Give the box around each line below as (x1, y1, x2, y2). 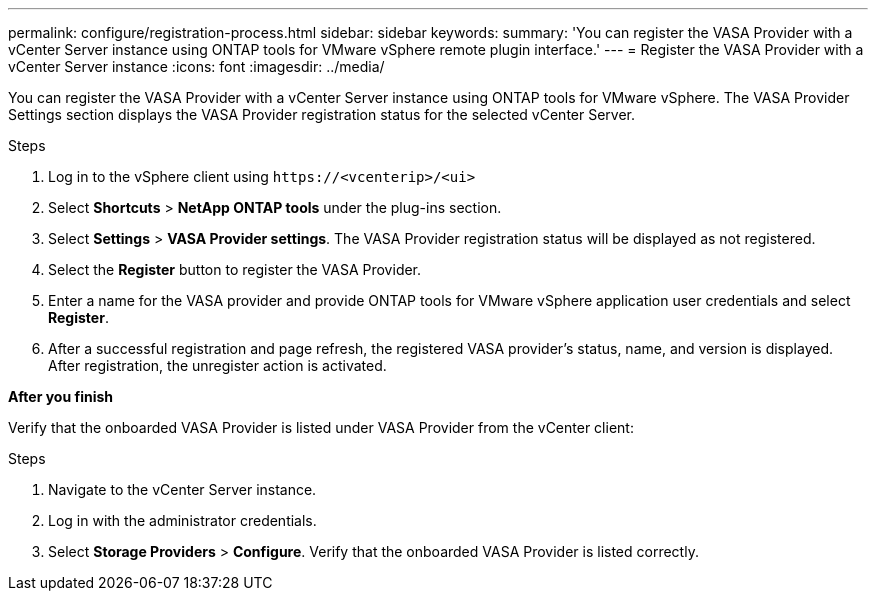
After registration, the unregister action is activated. (48, 357, 387, 374)
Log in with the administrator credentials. (48, 512, 317, 529)
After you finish (8, 388, 114, 405)
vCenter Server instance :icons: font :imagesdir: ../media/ (8, 58, 385, 75)
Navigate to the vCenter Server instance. (48, 481, 317, 498)
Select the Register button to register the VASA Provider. (48, 261, 422, 278)
